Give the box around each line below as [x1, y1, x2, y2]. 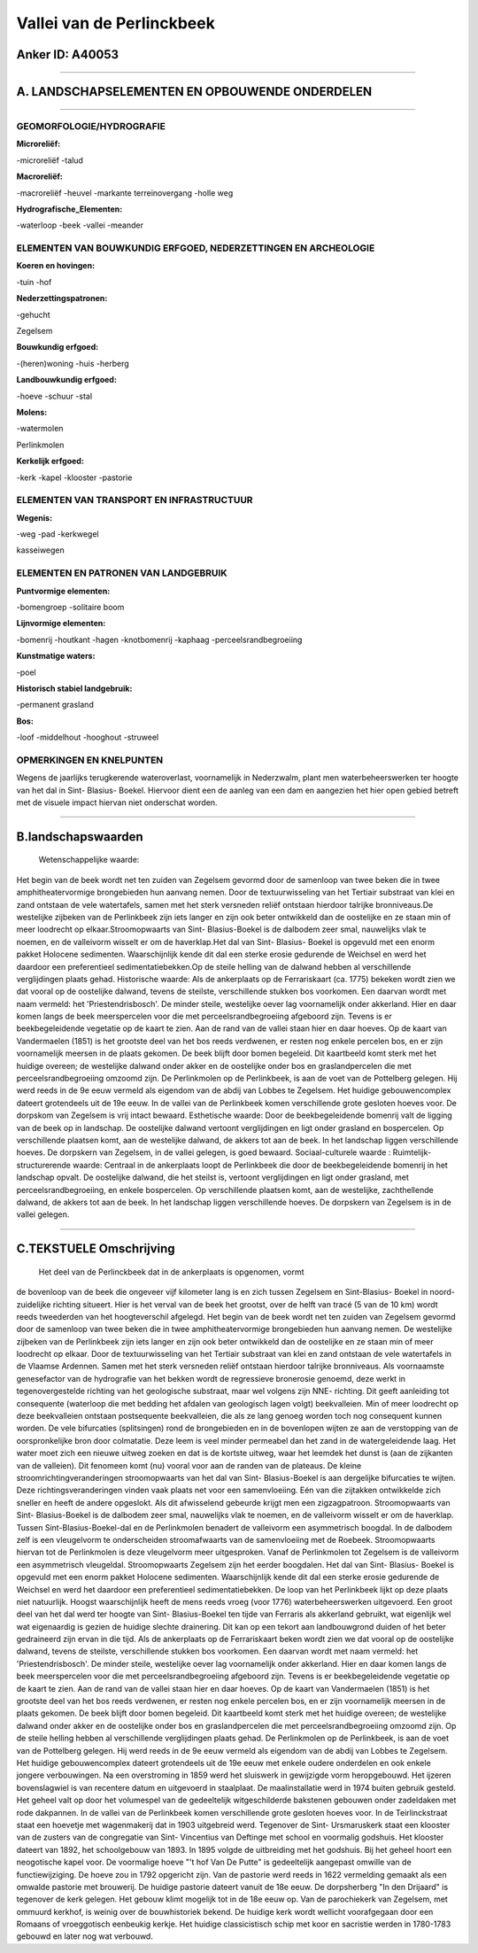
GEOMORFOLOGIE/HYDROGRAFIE [16, 120, 166, 132]
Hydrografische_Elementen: [16, 204, 123, 214]
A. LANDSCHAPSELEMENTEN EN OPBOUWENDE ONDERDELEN [16, 84, 373, 99]
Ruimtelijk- [392, 1147, 432, 1158]
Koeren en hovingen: [16, 260, 96, 271]
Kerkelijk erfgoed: [16, 456, 84, 467]
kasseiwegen [16, 545, 66, 555]
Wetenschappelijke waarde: [38, 855, 140, 865]
